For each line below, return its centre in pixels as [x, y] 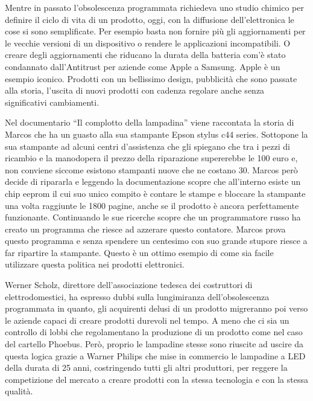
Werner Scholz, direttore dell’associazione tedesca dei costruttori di [129, 285]
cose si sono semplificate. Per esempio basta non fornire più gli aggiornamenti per [155, 31]
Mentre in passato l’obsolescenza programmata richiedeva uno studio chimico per [155, 7]
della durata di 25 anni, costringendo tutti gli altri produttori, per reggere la [146, 367]
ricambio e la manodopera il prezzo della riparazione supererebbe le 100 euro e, [151, 158]
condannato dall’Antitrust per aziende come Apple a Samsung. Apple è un [143, 66]
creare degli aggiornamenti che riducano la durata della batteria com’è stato [145, 55]
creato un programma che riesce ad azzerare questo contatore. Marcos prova [145, 229]
